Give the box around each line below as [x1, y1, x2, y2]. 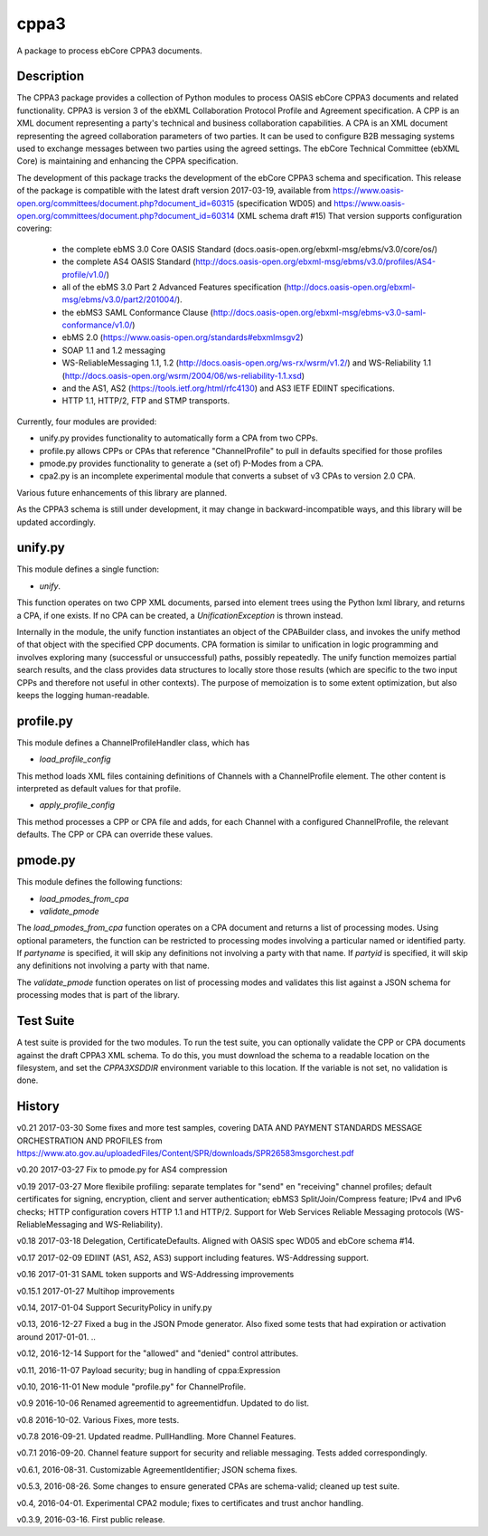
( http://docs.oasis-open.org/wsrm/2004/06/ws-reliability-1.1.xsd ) [61, 370, 305, 381]
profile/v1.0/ [61, 269, 108, 280]
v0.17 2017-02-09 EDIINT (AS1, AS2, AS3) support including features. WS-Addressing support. [16, 1252, 370, 1263]
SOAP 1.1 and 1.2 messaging [61, 345, 166, 356]
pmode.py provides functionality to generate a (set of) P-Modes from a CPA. [39, 458, 324, 469]
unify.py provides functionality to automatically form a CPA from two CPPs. [39, 432, 318, 443]
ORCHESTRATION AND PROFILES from [16, 1135, 163, 1146]
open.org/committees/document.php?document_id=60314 [16, 210, 235, 221]
